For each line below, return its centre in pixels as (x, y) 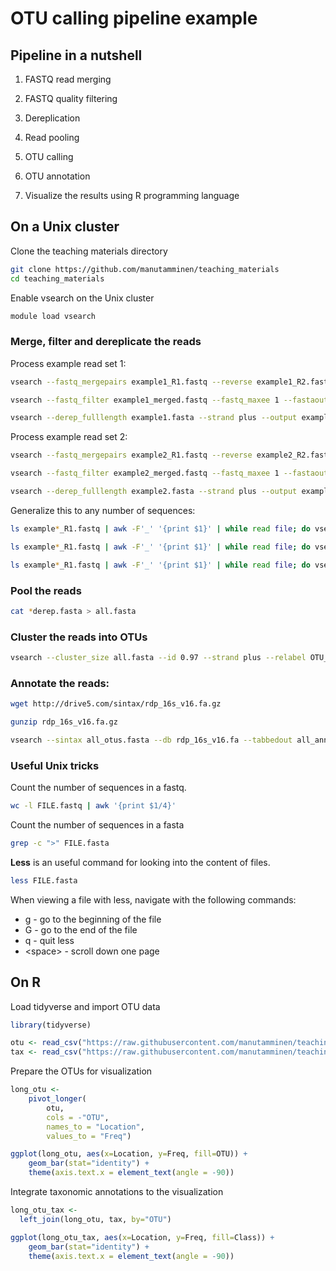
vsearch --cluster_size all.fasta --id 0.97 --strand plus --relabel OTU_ (169, 658)
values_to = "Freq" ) (89, 1136)
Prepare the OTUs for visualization (81, 1071)
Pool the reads (46, 590)
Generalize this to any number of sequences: (103, 510)
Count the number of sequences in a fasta (97, 825)
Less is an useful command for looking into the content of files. (140, 862)
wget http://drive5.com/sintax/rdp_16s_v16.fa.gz (116, 704)
